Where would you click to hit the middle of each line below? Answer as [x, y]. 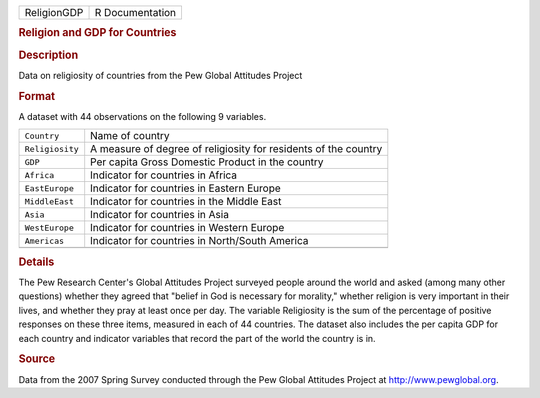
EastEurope [49, 188]
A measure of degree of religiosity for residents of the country [236, 149]
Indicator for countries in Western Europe [187, 228]
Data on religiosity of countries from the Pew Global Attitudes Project [160, 75]
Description [48, 55]
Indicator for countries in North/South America [199, 241]
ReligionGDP [54, 12]
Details [36, 262]
